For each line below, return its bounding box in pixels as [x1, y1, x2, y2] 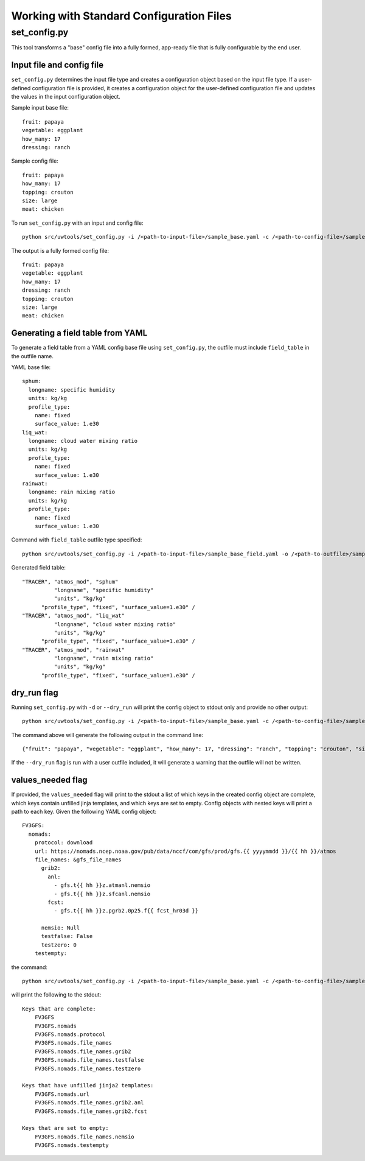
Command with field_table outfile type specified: [11, 536, 142, 543]
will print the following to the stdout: [11, 991, 102, 998]
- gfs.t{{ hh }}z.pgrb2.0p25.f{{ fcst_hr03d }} [54, 908, 199, 914]
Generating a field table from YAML [11, 328, 148, 338]
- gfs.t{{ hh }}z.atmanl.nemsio [54, 882, 151, 889]
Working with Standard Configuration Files [11, 9, 232, 23]
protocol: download [34, 839, 93, 846]
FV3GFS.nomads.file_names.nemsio [34, 1133, 135, 1140]
